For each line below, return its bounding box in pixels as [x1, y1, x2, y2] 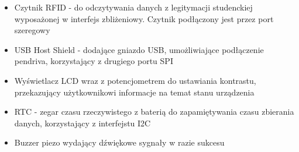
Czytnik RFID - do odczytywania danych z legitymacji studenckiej [14, 1, 253, 13]
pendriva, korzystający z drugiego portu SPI [14, 55, 173, 67]
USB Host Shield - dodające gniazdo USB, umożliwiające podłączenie [14, 43, 264, 55]
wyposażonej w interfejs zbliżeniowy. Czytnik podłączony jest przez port [14, 12, 274, 24]
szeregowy [14, 24, 50, 36]
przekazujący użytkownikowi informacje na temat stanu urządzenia [14, 86, 255, 98]
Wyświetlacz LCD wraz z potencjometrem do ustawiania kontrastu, [14, 74, 256, 86]
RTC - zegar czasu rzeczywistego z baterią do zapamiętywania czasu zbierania [14, 105, 294, 118]
